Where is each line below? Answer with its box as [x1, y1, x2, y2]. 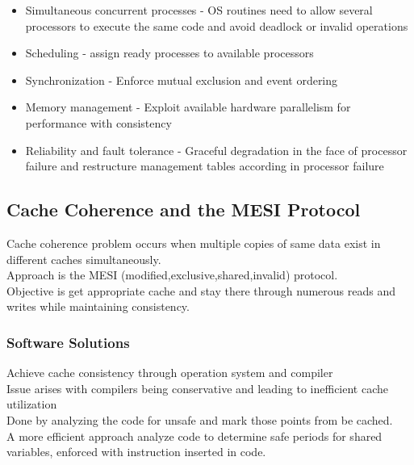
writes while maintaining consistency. [6, 298, 190, 315]
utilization [6, 396, 57, 413]
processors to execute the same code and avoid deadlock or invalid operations [25, 17, 408, 34]
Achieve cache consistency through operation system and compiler [6, 364, 333, 381]
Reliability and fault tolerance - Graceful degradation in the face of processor [25, 141, 408, 158]
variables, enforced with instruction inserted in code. [6, 443, 266, 460]
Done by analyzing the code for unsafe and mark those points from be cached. [6, 411, 393, 428]
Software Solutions [6, 332, 130, 352]
